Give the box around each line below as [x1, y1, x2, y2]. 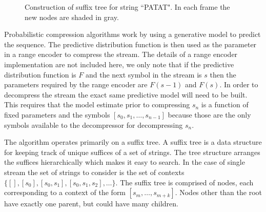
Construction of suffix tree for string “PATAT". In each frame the [25, 2, 230, 12]
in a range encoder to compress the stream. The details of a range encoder [4, 49, 238, 60]
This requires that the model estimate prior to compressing [4, 99, 190, 110]
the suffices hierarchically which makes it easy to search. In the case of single [4, 157, 245, 167]
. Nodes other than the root [175, 187, 262, 198]
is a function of [201, 99, 249, 110]
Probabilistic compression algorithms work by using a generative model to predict [4, 29, 261, 40]
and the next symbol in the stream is [85, 69, 202, 80]
